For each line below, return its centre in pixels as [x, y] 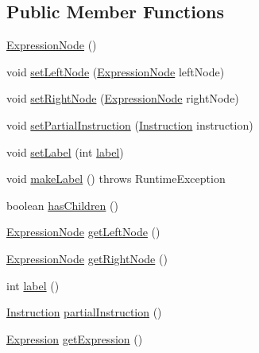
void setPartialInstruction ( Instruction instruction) [130, 124]
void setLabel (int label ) [65, 151]
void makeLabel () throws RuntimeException [116, 178]
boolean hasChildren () [62, 205]
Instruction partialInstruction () [84, 312]
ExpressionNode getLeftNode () [83, 232]
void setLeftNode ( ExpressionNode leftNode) [116, 71]
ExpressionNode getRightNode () [87, 258]
